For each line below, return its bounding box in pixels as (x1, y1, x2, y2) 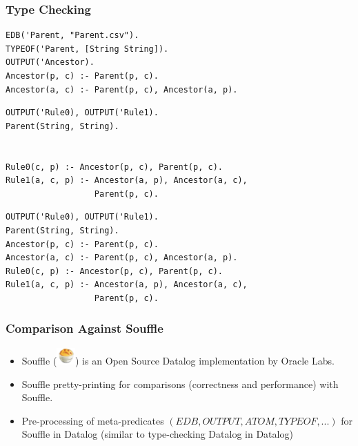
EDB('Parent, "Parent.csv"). (6, 30, 139, 41)
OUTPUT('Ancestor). (6, 57, 95, 68)
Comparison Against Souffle (6, 320, 163, 337)
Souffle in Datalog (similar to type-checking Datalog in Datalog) (21, 427, 293, 441)
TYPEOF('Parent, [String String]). (6, 43, 169, 54)
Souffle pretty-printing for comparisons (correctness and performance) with (21, 376, 339, 391)
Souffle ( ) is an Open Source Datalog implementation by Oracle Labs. (21, 353, 335, 367)
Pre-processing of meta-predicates (21, 413, 164, 427)
